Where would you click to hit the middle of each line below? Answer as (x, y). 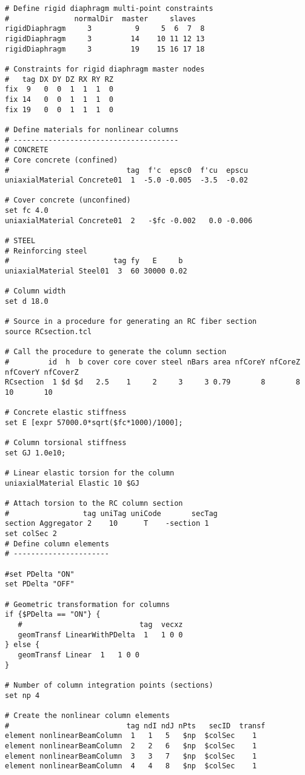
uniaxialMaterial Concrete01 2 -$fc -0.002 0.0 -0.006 (129, 220)
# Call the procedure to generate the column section (116, 352)
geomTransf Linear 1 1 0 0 (79, 655)
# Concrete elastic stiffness (66, 413)
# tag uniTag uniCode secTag (111, 513)
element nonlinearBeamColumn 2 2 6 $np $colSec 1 (131, 746)
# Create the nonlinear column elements (88, 715)
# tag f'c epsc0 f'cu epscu (126, 170)
